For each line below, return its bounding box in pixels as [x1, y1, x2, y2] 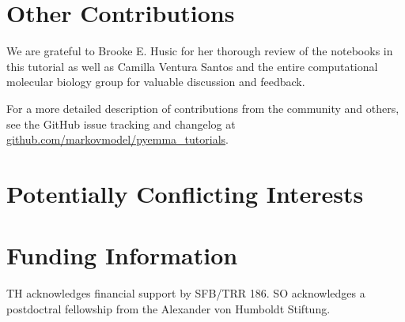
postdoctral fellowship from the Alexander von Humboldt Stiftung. [6, 300, 331, 316]
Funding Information [6, 239, 238, 271]
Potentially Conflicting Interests [6, 177, 364, 209]
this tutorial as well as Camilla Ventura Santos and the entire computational [6, 58, 378, 74]
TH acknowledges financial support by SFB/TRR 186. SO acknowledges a [6, 285, 365, 301]
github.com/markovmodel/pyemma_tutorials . [6, 131, 229, 148]
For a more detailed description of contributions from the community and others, [6, 99, 399, 116]
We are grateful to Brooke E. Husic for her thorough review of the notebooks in [6, 43, 393, 59]
